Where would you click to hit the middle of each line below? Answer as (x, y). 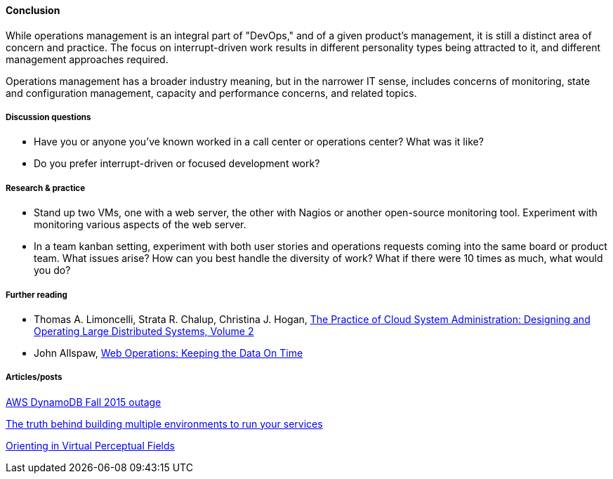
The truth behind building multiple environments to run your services (164, 424)
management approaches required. (87, 59)
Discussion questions (48, 117)
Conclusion (33, 10)
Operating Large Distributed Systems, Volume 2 (144, 331)
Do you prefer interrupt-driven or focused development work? (177, 164)
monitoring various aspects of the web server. (140, 225)
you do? (52, 270)
